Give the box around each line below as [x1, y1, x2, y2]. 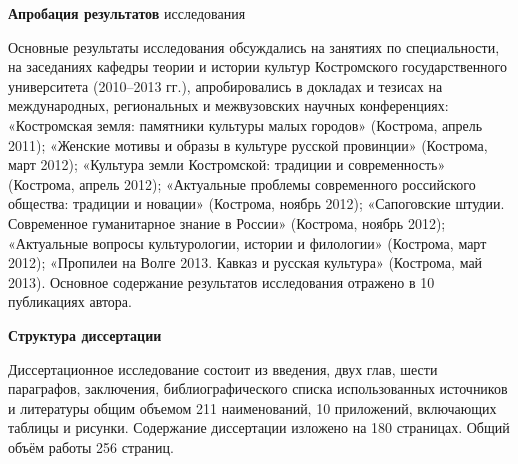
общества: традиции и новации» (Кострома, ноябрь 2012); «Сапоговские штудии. [8, 193, 505, 214]
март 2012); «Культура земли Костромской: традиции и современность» [8, 154, 446, 175]
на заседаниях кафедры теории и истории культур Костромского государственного [8, 56, 508, 77]
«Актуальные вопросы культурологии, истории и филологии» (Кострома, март [8, 232, 487, 253]
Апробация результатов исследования [8, 3, 246, 23]
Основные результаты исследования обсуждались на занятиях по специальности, [8, 36, 500, 57]
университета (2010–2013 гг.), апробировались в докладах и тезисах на [8, 75, 443, 96]
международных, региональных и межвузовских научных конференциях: [8, 95, 449, 116]
